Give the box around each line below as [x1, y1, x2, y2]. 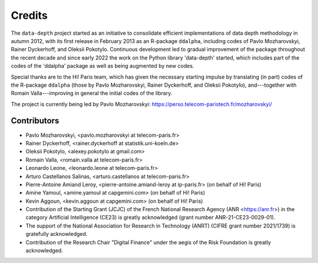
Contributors [11, 116, 59, 126]
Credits [11, 9, 48, 22]
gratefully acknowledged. [25, 231, 88, 238]
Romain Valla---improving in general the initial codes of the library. [11, 90, 173, 97]
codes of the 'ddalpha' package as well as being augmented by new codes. [11, 63, 194, 70]
